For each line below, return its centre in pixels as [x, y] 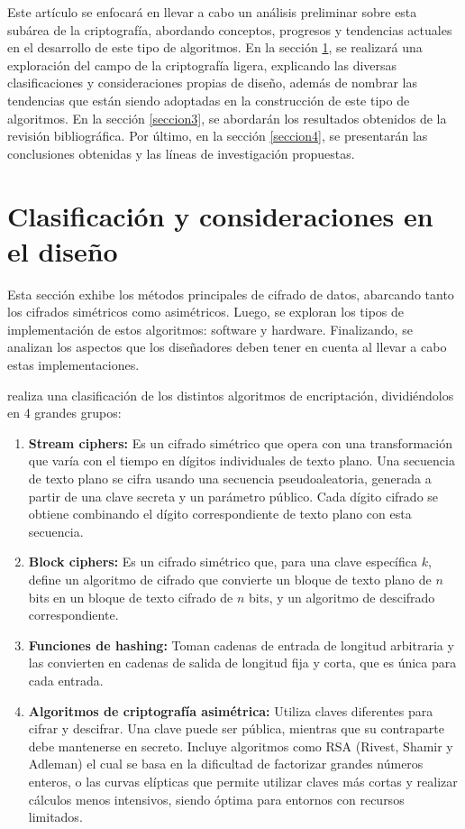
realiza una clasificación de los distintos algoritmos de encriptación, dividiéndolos [231, 395]
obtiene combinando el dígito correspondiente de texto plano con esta [220, 514]
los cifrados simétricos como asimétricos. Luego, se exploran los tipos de [206, 312]
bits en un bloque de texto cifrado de [131, 597]
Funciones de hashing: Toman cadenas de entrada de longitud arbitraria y [241, 645]
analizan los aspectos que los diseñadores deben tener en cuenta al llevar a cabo [227, 347]
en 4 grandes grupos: [64, 413]
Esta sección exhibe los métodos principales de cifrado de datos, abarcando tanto [231, 294]
